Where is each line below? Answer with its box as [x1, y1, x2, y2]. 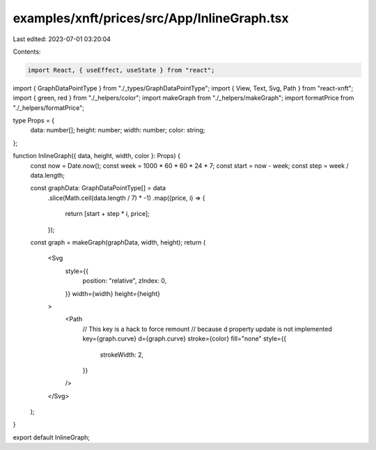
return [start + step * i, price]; [65, 210, 150, 218]
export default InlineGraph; [13, 433, 91, 442]
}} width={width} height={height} [65, 289, 160, 297]
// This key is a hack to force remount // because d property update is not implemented [82, 325, 332, 333]
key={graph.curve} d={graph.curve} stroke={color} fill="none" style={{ [82, 334, 287, 343]
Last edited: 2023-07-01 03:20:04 [13, 35, 111, 43]
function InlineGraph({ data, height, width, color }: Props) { [13, 152, 181, 160]
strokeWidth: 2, [100, 350, 144, 359]
